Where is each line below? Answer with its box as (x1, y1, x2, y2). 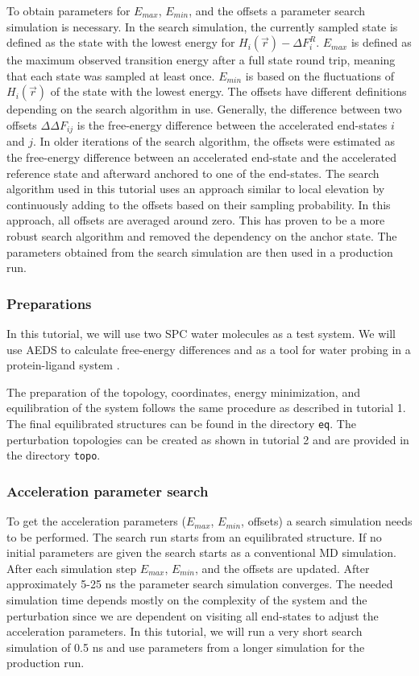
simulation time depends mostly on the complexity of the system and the (6, 591, 367, 608)
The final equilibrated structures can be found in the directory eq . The (6, 414, 356, 431)
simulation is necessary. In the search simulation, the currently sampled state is (6, 18, 398, 35)
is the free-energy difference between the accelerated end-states (77, 116, 388, 133)
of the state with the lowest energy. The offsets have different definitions (50, 83, 407, 100)
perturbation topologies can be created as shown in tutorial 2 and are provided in (6, 431, 409, 447)
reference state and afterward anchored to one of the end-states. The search (6, 164, 380, 181)
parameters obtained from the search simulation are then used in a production (6, 243, 393, 260)
